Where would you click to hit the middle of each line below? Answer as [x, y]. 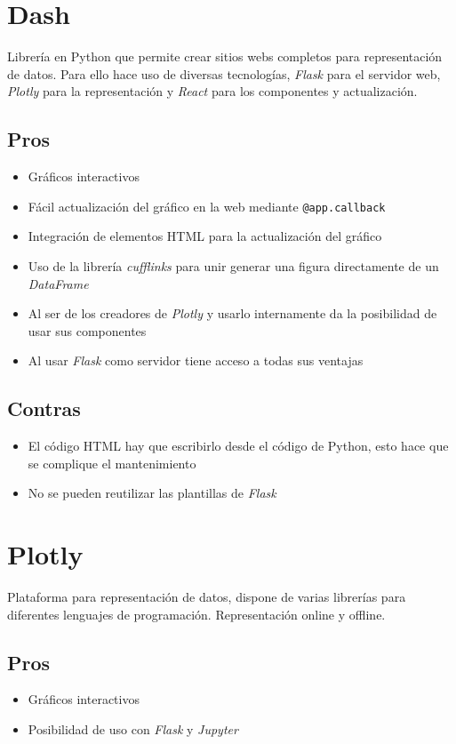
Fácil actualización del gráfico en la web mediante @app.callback [207, 206]
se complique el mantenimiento [112, 463]
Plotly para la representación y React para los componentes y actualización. [212, 91]
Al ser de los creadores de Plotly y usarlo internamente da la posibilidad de [232, 313]
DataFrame [58, 283]
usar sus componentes [87, 330]
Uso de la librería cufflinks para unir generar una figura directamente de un [233, 265]
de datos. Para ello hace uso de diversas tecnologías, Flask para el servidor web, [224, 73]
